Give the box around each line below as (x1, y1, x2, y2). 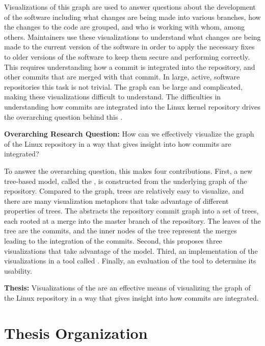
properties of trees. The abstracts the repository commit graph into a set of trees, (4, 205, 259, 216)
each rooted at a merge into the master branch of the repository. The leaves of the (4, 215, 261, 226)
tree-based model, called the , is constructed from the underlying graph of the (4, 175, 247, 186)
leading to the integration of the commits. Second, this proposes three (4, 235, 222, 246)
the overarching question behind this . (4, 111, 123, 122)
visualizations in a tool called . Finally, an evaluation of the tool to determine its (4, 255, 256, 266)
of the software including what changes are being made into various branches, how (4, 11, 261, 22)
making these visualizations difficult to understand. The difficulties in (4, 91, 221, 102)
